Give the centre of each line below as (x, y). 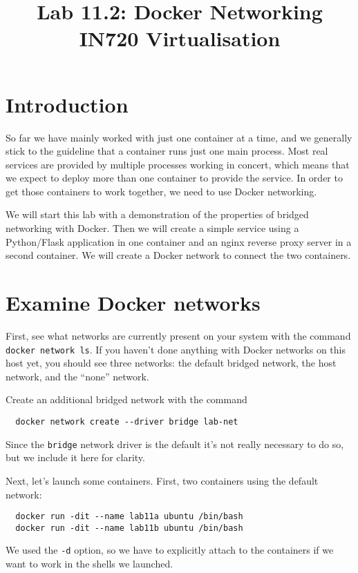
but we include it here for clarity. (75, 457)
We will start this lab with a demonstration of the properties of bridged (157, 214)
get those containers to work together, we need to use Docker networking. (161, 191)
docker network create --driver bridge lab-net (127, 422)
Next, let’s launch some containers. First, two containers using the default (162, 480)
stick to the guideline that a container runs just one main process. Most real (167, 151)
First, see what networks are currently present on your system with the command (178, 335)
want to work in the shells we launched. (89, 564)
